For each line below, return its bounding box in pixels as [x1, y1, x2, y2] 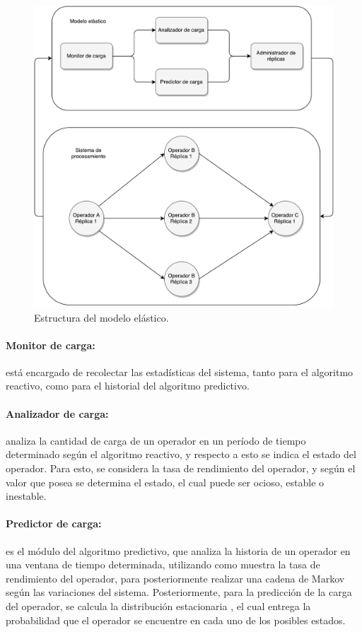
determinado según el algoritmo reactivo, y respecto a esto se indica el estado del [6, 447, 356, 462]
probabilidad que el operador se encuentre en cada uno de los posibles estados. [6, 612, 346, 627]
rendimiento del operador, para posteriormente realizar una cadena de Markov [6, 570, 345, 585]
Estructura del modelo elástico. [34, 310, 169, 324]
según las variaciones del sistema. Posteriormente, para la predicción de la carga [6, 585, 352, 599]
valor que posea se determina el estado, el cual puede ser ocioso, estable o [6, 474, 325, 489]
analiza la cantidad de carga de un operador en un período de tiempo [6, 433, 306, 447]
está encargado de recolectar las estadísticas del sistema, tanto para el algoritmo [6, 364, 354, 379]
